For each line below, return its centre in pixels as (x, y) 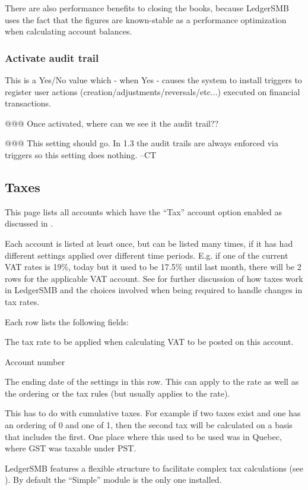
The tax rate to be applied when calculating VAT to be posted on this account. (149, 342)
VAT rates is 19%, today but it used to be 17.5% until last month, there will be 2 (153, 267)
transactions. (28, 103)
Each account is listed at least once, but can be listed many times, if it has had (149, 243)
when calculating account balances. (69, 31)
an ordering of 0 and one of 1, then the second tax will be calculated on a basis (149, 425)
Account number (35, 361)
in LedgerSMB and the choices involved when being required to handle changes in (154, 290)
